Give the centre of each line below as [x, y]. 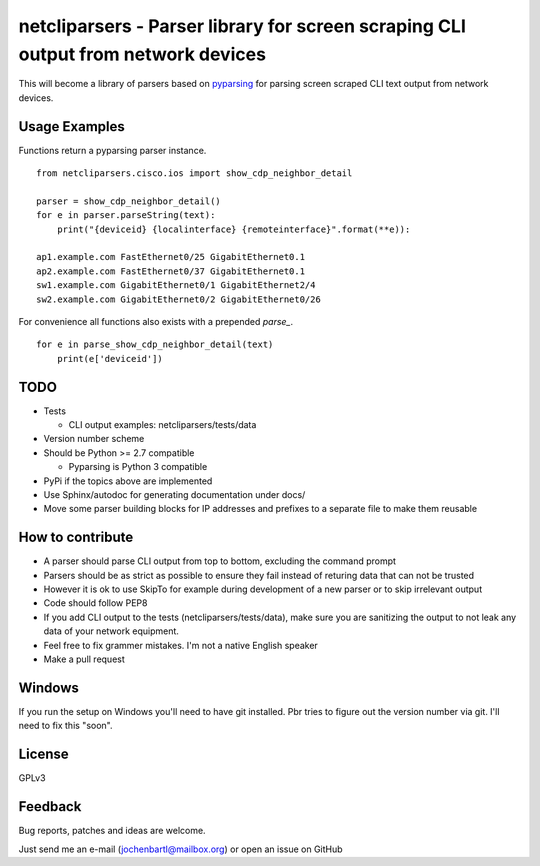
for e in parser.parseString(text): [126, 215]
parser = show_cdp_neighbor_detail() [129, 201]
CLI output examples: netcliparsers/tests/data [162, 425]
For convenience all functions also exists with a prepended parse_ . [156, 321]
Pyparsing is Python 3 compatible [138, 467]
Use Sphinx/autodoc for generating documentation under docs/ [174, 494]
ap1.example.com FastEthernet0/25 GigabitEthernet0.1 [170, 257]
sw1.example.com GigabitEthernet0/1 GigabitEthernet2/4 [176, 285]
